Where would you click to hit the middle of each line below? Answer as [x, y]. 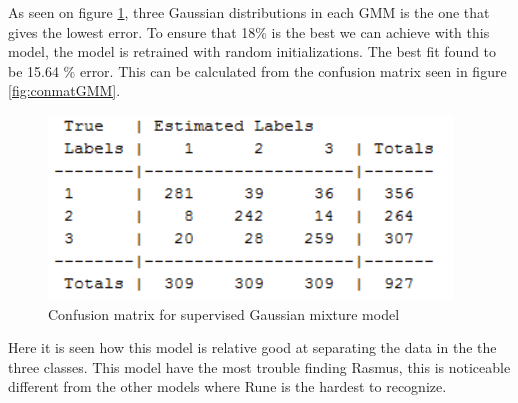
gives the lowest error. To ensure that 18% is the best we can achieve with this [249, 31]
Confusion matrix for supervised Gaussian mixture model [224, 313]
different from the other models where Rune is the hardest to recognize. [227, 386]
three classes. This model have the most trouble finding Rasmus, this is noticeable [259, 366]
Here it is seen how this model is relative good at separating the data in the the [252, 347]
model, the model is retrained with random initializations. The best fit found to [252, 51]
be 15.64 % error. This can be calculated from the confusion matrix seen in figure [257, 70]
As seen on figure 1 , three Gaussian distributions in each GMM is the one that [249, 12]
